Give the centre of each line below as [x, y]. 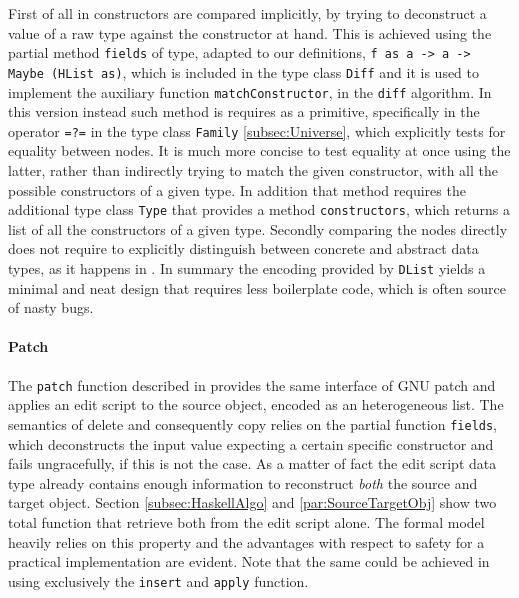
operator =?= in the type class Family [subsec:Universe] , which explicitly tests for [257, 130]
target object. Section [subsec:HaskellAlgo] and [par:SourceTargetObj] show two [252, 502]
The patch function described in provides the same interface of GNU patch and [252, 384]
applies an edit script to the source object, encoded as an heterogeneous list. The [256, 404]
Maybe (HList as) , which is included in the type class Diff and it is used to [244, 71]
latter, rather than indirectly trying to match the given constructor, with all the [253, 170]
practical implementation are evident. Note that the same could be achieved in [249, 561]
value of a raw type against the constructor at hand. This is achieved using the [250, 32]
